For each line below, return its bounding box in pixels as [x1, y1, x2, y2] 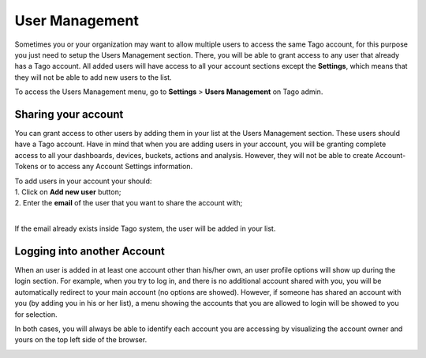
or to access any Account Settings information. [39, 162, 193, 171]
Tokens [14, 162, 39, 171]
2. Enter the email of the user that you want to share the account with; [14, 198, 243, 208]
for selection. [14, 309, 58, 319]
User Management [14, 12, 140, 29]
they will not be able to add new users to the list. [14, 72, 173, 82]
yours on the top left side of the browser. [14, 335, 148, 345]
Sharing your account [14, 107, 124, 121]
